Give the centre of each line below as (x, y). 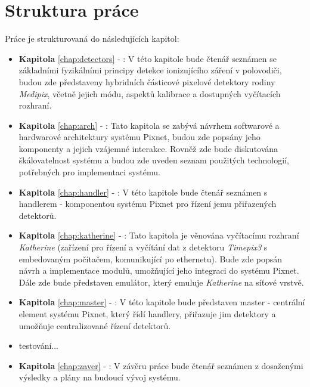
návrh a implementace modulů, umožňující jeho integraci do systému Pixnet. (159, 270)
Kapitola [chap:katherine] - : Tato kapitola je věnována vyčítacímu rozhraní (159, 235)
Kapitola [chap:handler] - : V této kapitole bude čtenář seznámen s (143, 192)
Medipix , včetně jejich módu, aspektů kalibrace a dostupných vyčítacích (150, 93)
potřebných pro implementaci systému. (89, 172)
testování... (38, 346)
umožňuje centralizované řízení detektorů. (95, 325)
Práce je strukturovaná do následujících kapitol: (92, 38)
